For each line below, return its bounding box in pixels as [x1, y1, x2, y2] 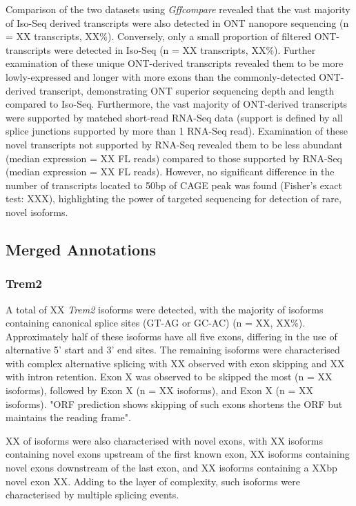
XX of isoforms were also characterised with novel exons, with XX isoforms [6, 433, 323, 447]
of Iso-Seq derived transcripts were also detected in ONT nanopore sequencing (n [6, 15, 349, 30]
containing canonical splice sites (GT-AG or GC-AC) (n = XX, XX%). [6, 315, 306, 330]
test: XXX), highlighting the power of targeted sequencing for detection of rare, [6, 191, 342, 206]
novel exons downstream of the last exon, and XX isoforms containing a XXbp [6, 460, 337, 475]
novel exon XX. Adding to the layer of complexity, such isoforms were [6, 474, 300, 488]
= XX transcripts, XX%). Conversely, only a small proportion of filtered [6, 29, 312, 43]
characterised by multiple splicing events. [6, 487, 179, 502]
